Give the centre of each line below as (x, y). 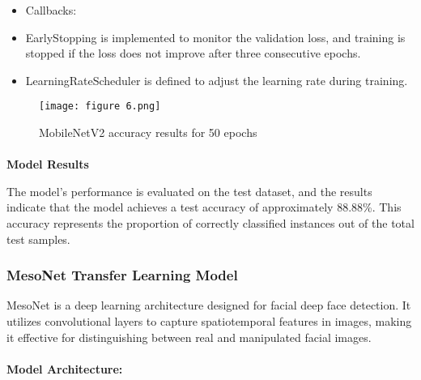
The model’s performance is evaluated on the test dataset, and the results (189, 191)
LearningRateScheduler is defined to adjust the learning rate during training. (217, 80)
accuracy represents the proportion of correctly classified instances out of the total (210, 223)
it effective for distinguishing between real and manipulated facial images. (189, 337)
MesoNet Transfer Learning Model (122, 275)
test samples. (38, 239)
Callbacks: (51, 10)
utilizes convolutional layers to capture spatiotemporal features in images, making (209, 321)
